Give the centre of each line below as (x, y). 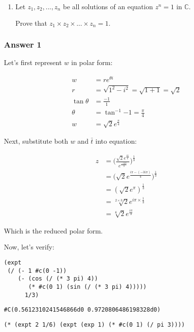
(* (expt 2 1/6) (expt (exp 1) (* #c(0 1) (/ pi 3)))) (95, 325)
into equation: (116, 141)
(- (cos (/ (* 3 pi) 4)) (58, 279)
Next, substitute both (36, 141)
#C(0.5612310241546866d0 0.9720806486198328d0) (82, 310)
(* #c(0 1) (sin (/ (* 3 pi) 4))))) (88, 287)
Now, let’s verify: (29, 247)
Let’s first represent (33, 62)
